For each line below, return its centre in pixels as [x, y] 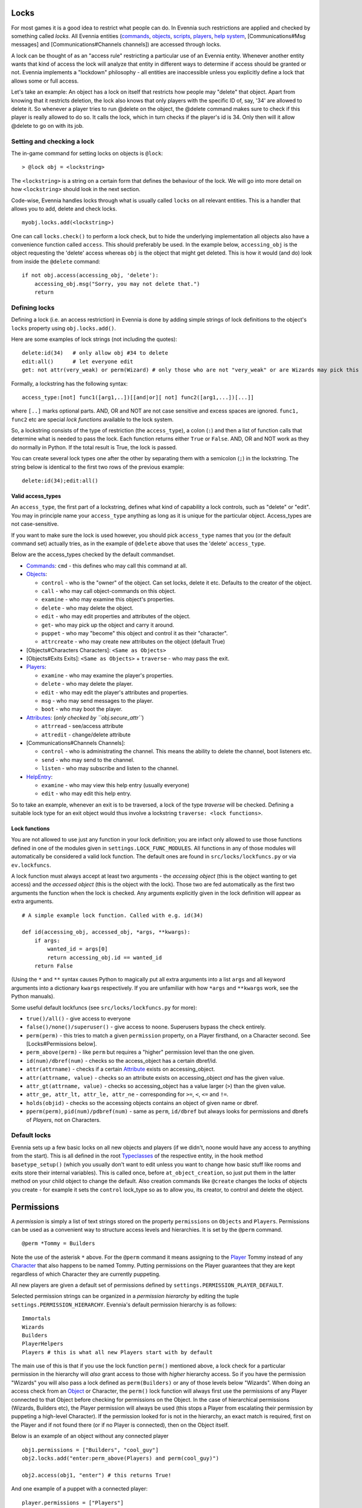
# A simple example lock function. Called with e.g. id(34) [113, 915]
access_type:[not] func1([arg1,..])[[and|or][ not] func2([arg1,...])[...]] [138, 397]
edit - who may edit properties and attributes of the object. [116, 616]
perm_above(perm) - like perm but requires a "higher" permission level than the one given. [140, 1052]
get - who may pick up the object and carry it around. [108, 625]
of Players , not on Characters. [64, 1120]
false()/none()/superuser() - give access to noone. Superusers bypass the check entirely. [146, 1027]
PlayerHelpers [43, 1344]
